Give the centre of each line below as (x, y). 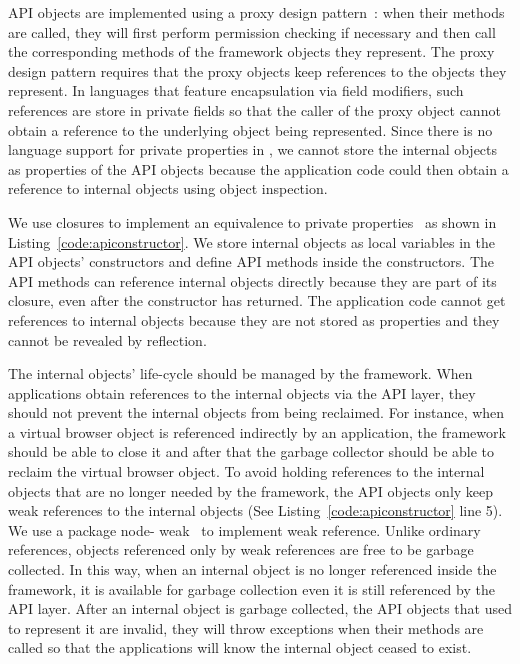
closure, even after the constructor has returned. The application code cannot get (257, 300)
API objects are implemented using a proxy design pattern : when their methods (256, 12)
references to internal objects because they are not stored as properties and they (254, 319)
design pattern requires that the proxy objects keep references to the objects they (257, 70)
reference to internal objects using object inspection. (168, 188)
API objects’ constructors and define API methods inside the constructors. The (251, 261)
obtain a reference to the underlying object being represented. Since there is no (250, 129)
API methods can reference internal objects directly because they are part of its (252, 280)
